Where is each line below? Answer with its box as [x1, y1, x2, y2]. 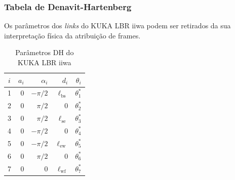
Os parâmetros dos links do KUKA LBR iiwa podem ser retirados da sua [4, 20, 231, 31]
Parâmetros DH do [15, 47, 74, 58]
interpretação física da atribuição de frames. [4, 30, 141, 40]
